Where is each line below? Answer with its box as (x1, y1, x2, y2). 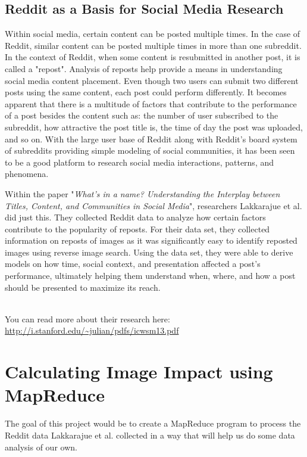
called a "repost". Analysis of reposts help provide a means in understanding (5, 62, 283, 74)
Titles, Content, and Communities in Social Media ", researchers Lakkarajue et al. (5, 199, 302, 212)
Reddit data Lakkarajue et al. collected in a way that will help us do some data (5, 428, 295, 441)
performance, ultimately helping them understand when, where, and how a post (5, 269, 296, 282)
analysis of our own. (5, 440, 77, 453)
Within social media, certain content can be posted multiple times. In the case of (5, 27, 300, 40)
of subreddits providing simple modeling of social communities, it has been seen (5, 144, 295, 157)
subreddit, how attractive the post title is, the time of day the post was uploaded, (5, 120, 303, 133)
